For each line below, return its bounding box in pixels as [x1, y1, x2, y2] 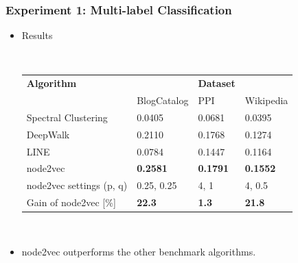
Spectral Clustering [26, 110, 108, 124]
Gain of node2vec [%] [26, 195, 116, 210]
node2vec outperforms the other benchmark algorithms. [21, 244, 256, 258]
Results [21, 28, 53, 42]
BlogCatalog [137, 93, 189, 107]
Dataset [198, 76, 236, 90]
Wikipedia [244, 93, 288, 107]
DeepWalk [26, 127, 70, 141]
